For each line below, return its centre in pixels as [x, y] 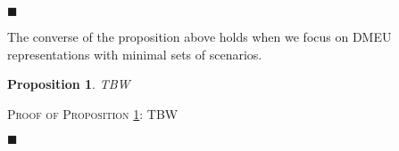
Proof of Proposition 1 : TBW [93, 113]
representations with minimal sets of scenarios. [135, 54]
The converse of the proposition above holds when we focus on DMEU [199, 36]
